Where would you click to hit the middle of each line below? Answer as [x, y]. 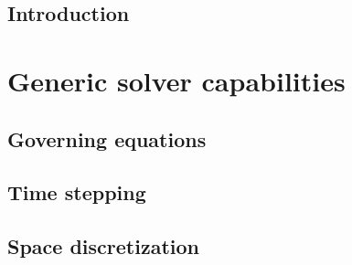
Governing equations [107, 138]
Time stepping [77, 192]
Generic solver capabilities [176, 80]
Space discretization [103, 246]
